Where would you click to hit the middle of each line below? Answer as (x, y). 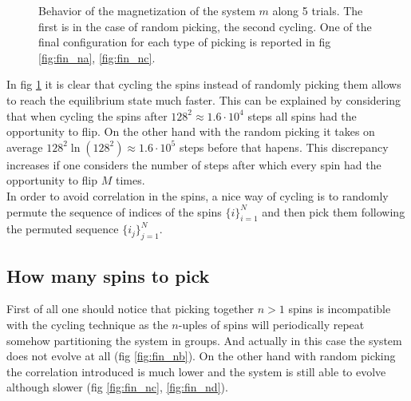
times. (130, 180)
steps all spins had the (302, 115)
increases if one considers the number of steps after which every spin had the (194, 164)
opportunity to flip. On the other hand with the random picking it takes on (191, 131)
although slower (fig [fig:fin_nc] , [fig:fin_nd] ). (117, 387)
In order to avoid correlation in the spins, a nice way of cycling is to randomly (198, 195)
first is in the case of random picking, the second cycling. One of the (205, 26)
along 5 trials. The (318, 10)
